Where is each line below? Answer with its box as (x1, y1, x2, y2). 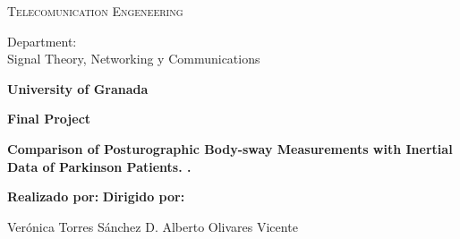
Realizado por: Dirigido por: (7, 187, 185, 206)
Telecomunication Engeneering (7, 2, 183, 20)
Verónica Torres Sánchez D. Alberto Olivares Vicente (7, 217, 298, 235)
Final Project (7, 109, 91, 128)
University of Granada (7, 79, 149, 98)
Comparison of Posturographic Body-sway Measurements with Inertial (7, 139, 453, 158)
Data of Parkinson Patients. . (7, 157, 192, 175)
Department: (7, 31, 77, 50)
